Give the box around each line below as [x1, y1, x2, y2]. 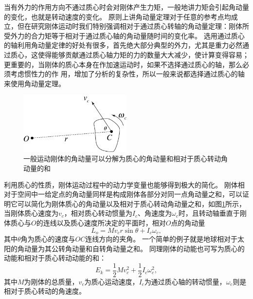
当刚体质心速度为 [4, 208, 58, 218]
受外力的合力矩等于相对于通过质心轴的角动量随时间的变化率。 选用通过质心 [4, 30, 245, 40]
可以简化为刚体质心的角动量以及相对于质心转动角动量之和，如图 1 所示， [17, 198, 246, 208]
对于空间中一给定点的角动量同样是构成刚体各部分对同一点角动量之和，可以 [4, 189, 242, 199]
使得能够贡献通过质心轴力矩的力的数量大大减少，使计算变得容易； [37, 49, 249, 59]
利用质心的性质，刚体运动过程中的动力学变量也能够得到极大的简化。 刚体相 [4, 179, 245, 189]
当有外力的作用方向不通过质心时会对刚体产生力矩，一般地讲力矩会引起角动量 [4, 2, 249, 12]
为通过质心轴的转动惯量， [144, 276, 226, 286]
